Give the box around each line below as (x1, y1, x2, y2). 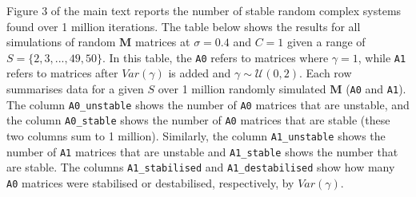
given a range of (286, 33, 366, 50)
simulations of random (6, 33, 116, 50)
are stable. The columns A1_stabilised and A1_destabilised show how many (6, 159, 395, 175)
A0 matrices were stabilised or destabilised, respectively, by (6, 174, 294, 191)
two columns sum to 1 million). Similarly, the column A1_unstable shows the (6, 128, 386, 144)
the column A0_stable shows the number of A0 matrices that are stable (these (6, 112, 390, 128)
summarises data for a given (6, 81, 144, 97)
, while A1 (358, 49, 406, 65)
